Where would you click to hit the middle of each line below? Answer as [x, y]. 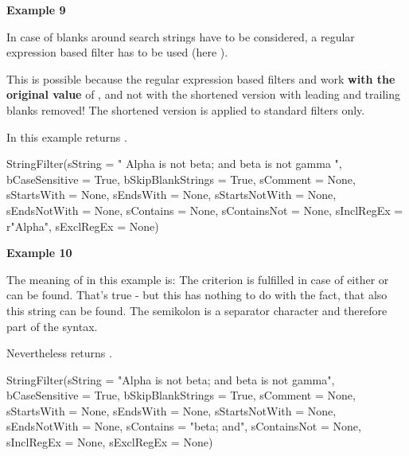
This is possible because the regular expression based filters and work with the [201, 78]
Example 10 [39, 253]
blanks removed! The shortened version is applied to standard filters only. [186, 109]
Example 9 [36, 10]
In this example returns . [67, 136]
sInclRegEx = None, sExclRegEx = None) [110, 442]
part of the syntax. [52, 326]
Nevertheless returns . [59, 353]
